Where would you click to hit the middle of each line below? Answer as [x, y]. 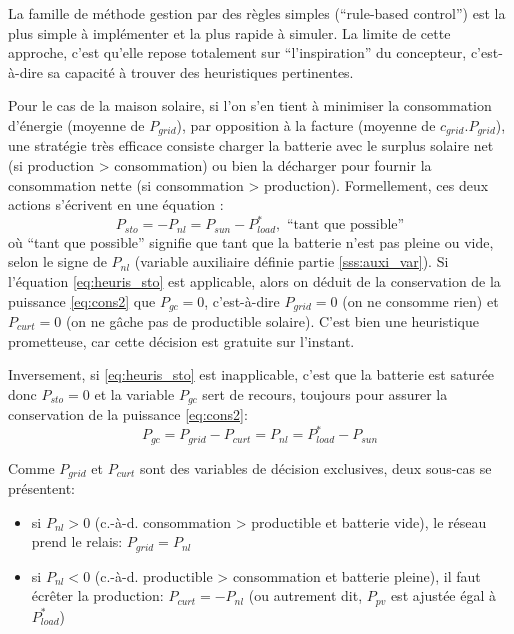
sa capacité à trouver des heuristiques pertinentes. [200, 71]
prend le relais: [77, 541]
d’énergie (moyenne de [76, 124]
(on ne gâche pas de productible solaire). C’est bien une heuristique [272, 320]
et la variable [134, 393]
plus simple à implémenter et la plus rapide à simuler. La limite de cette [229, 32]
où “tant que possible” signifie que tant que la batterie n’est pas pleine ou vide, [251, 241]
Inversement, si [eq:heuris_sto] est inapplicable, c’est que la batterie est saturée [251, 374]
